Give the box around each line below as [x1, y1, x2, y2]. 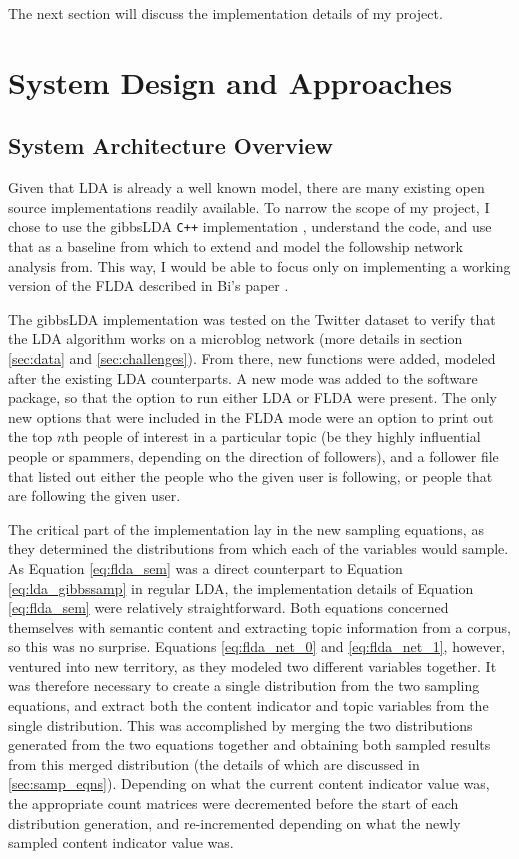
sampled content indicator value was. [8, 832, 234, 853]
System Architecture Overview [8, 130, 333, 161]
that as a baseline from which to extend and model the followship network [8, 236, 463, 257]
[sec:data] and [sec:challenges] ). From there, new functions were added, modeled [8, 347, 496, 368]
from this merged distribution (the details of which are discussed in [8, 753, 420, 774]
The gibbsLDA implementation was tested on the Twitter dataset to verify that [8, 308, 496, 329]
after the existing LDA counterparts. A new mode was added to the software [8, 367, 478, 388]
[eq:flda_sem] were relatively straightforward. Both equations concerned [8, 597, 449, 618]
